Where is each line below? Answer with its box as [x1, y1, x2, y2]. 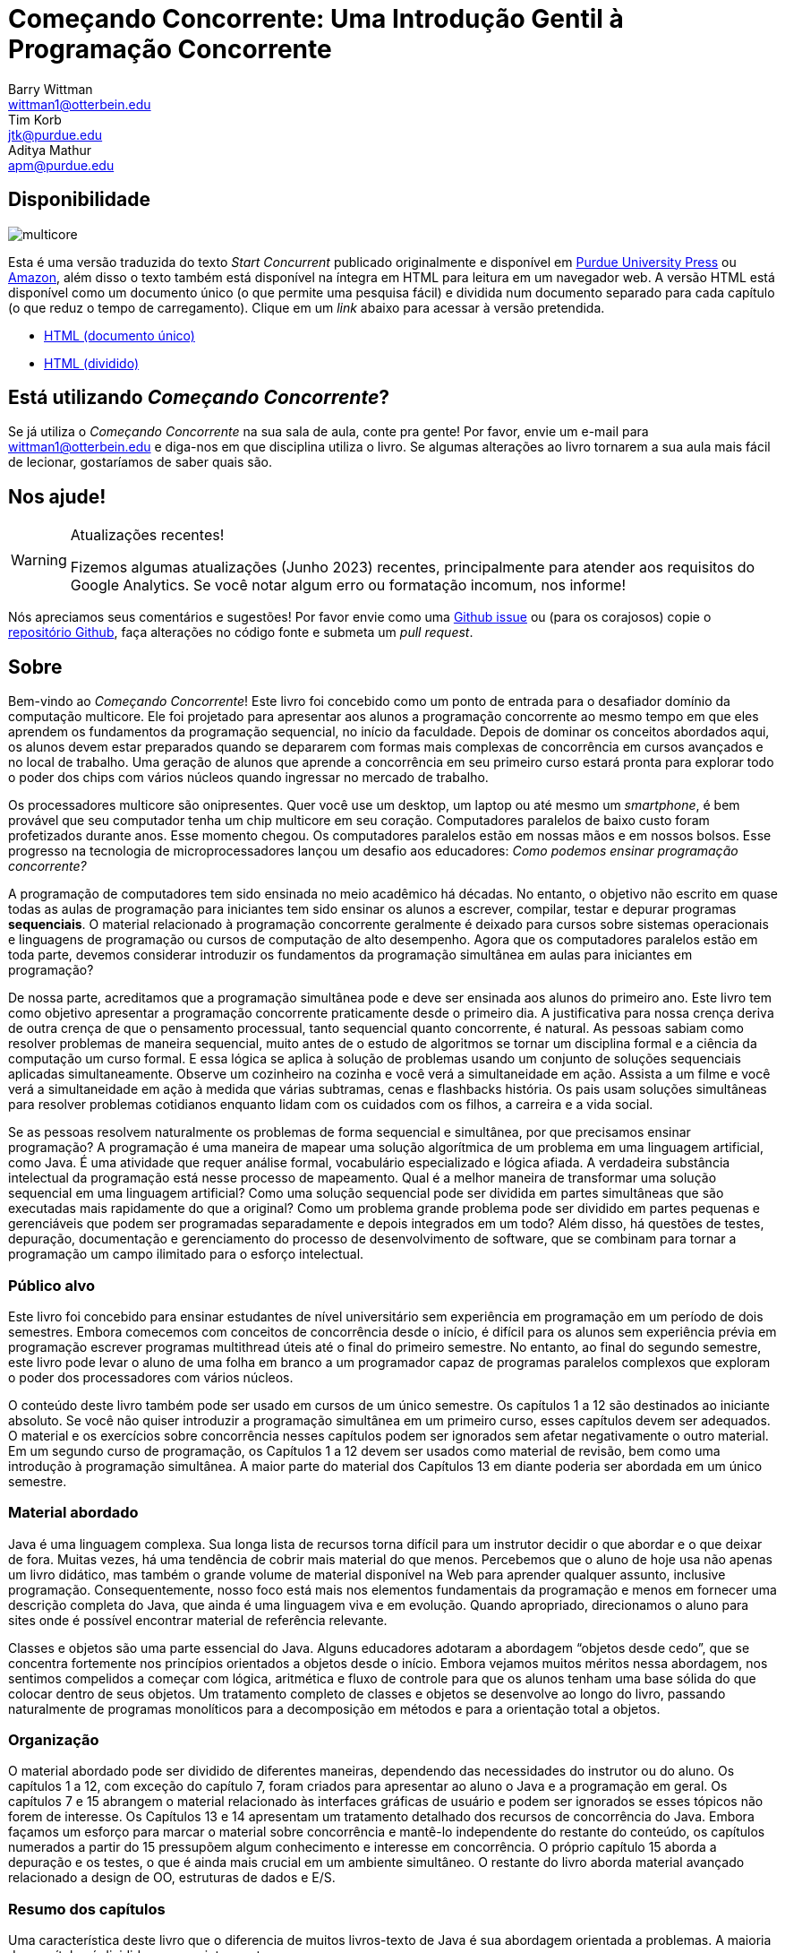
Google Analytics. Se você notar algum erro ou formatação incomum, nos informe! [70, 576, 627, 595]
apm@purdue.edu [8, 157, 115, 173]
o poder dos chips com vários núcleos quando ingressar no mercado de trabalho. [8, 770, 489, 786]
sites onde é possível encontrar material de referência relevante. [8, 1612, 388, 1628]
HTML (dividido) [44, 355, 139, 371]
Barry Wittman [8, 81, 93, 97]
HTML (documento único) [44, 327, 195, 343]
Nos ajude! [8, 485, 107, 508]
